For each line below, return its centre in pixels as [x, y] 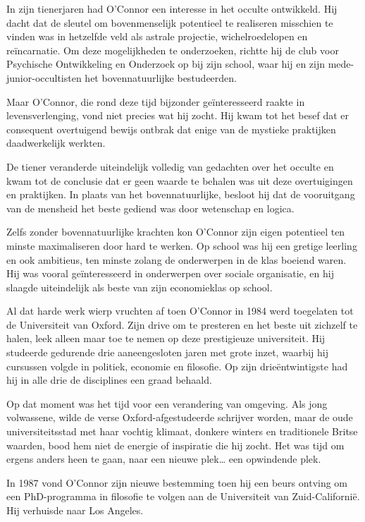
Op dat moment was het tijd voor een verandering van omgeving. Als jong [167, 403]
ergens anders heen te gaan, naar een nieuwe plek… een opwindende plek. [164, 459]
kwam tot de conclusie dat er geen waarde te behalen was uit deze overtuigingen [180, 180]
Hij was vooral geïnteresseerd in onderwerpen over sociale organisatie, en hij [170, 273]
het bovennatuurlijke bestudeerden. [161, 77]
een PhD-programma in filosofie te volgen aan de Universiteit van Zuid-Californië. [183, 496]
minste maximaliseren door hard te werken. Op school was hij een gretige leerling [182, 245]
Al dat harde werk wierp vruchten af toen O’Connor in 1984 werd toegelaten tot [180, 311]
